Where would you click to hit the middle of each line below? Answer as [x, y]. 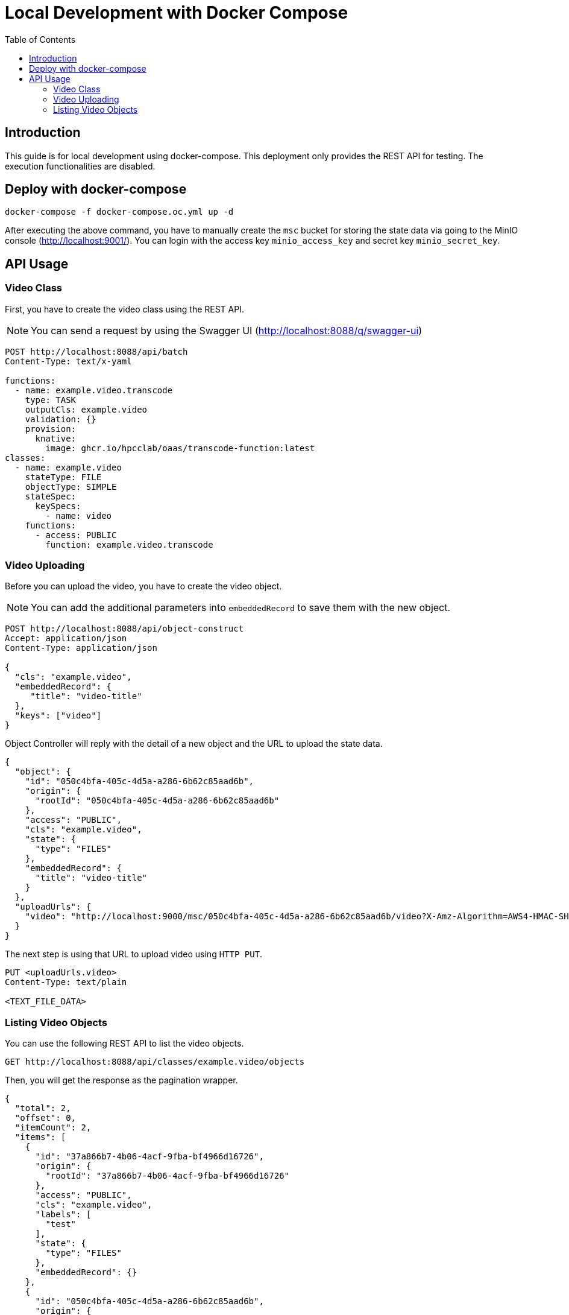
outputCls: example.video [86, 409]
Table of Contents [40, 39]
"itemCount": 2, [53, 1128]
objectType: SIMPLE [71, 486]
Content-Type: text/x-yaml [68, 361]
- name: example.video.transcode [94, 390]
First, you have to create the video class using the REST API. [124, 309]
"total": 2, [43, 1108]
